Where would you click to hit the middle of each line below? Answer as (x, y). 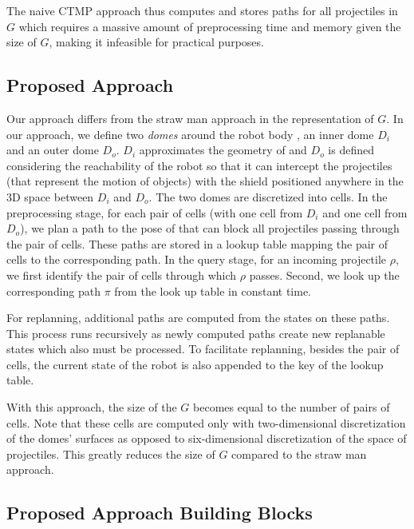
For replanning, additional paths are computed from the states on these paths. (198, 318)
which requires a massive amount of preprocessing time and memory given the (210, 26)
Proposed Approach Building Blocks (160, 513)
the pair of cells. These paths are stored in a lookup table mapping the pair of (197, 243)
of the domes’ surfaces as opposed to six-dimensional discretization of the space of (207, 438)
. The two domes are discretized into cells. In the (268, 196)
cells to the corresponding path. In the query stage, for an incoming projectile (197, 259)
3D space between (50, 196)
